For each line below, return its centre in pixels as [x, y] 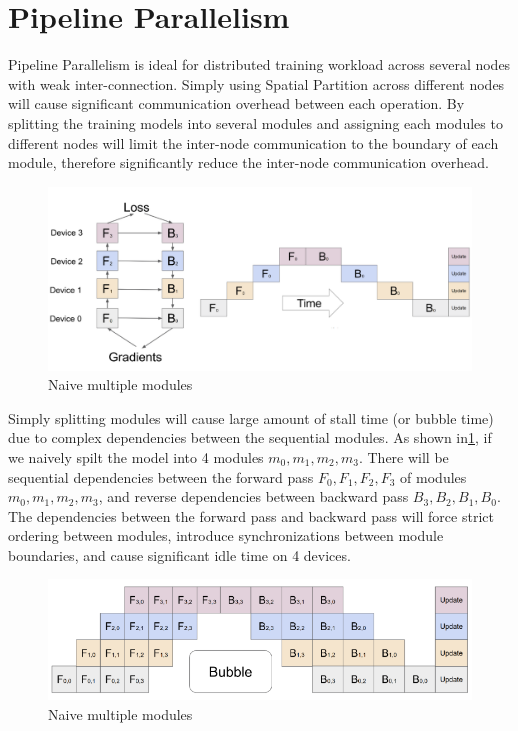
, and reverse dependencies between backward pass [253, 496]
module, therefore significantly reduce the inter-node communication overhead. [248, 162]
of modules [433, 476]
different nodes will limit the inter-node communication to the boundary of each [253, 142]
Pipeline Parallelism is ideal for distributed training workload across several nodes [259, 64]
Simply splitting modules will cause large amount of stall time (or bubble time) [251, 417]
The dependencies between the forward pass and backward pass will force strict [251, 515]
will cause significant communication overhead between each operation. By [236, 103]
